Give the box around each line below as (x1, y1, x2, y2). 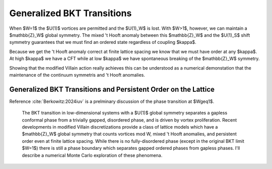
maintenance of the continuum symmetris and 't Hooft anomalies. (9, 72, 146, 78)
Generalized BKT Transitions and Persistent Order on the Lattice (9, 85, 215, 93)
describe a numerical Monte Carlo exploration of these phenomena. (22, 152, 163, 158)
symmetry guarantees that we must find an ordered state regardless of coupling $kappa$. (9, 39, 196, 45)
